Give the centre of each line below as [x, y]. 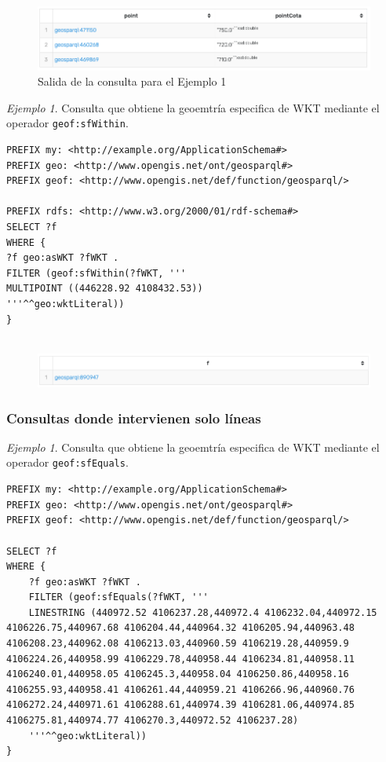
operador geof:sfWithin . [67, 123]
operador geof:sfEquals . [67, 462]
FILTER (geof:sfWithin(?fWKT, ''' [96, 273]
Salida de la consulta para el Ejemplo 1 [132, 81]
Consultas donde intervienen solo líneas [134, 418]
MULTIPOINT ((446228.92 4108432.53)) [105, 289]
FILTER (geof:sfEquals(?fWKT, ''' [118, 597]
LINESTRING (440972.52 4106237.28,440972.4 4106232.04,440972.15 [203, 612]
